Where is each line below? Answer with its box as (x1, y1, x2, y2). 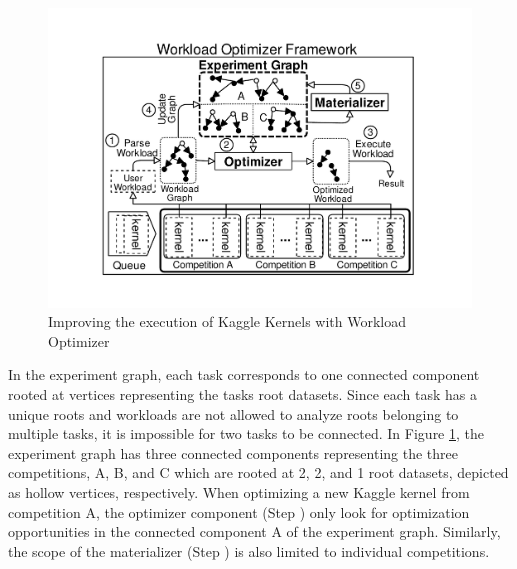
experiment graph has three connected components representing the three (8, 442, 459, 463)
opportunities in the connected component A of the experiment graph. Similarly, (8, 521, 501, 542)
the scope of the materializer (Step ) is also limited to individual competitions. (8, 540, 490, 561)
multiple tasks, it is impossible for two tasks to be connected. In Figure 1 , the (8, 423, 484, 444)
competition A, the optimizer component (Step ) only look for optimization (8, 501, 470, 522)
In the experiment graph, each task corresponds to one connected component (8, 364, 480, 385)
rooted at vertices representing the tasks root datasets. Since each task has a (8, 384, 477, 405)
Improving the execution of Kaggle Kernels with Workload (48, 311, 406, 332)
